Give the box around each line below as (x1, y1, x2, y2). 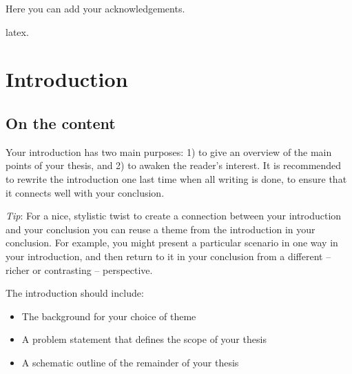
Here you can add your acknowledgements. (6, 1, 185, 15)
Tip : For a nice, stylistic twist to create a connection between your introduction (6, 208, 342, 223)
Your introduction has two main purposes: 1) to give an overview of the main (6, 144, 332, 159)
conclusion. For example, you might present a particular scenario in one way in (6, 235, 338, 250)
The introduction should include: (6, 286, 144, 300)
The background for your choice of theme (21, 308, 196, 323)
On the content (6, 112, 116, 133)
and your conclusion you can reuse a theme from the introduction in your (6, 222, 315, 236)
